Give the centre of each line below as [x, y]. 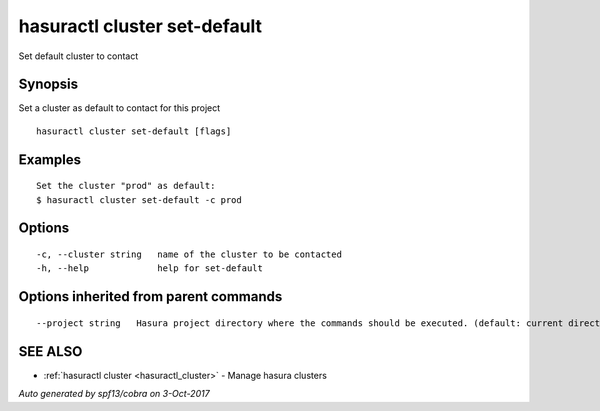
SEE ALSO [50, 351]
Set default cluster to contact [78, 56]
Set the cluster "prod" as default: [126, 186]
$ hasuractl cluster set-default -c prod [139, 199]
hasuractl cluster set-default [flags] [134, 131]
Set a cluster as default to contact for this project [119, 108]
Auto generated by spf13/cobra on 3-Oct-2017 [114, 394]
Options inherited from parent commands [150, 296]
